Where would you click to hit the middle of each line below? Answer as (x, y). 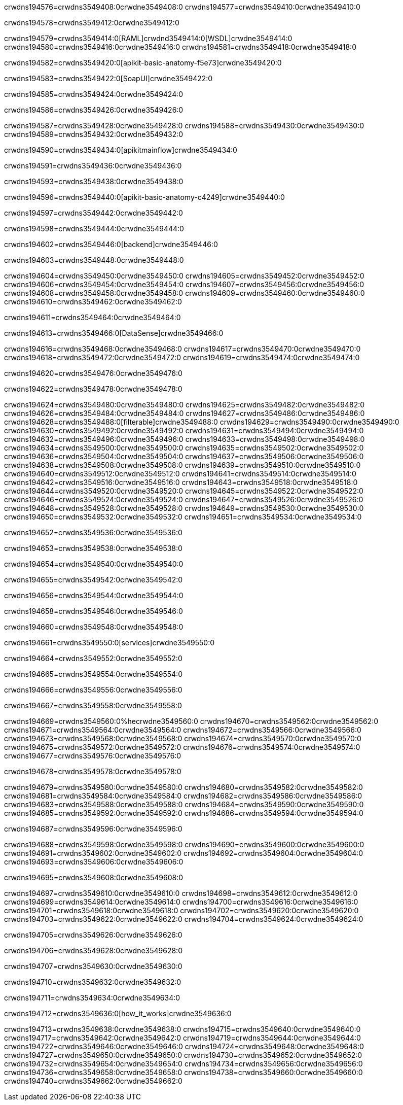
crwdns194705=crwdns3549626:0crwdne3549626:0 (93, 935)
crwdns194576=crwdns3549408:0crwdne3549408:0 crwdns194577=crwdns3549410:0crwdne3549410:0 (182, 7)
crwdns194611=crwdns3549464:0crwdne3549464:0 (93, 317)
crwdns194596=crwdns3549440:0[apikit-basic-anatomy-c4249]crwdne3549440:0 (144, 197)
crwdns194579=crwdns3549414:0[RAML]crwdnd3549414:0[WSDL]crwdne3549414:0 (148, 38)
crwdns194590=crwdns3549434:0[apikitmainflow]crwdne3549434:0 (121, 150)
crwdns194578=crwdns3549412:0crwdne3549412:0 (92, 23)
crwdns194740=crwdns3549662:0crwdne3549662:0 (93, 1081)
